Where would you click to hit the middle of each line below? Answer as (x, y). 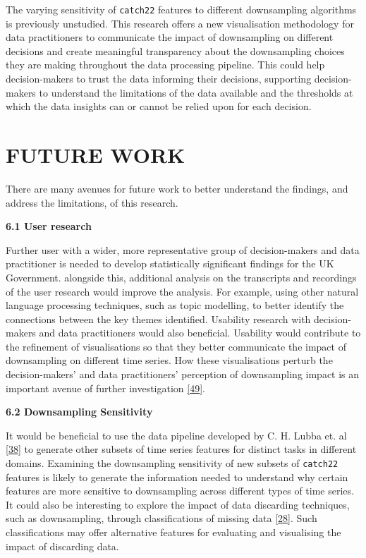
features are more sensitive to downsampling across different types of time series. (180, 491)
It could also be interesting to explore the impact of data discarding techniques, (178, 504)
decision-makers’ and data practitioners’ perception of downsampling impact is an (183, 374)
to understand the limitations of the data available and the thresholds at (196, 92)
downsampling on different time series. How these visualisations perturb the (169, 360)
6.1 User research (49, 226)
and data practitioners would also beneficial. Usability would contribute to (200, 333)
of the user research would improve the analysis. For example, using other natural (182, 291)
